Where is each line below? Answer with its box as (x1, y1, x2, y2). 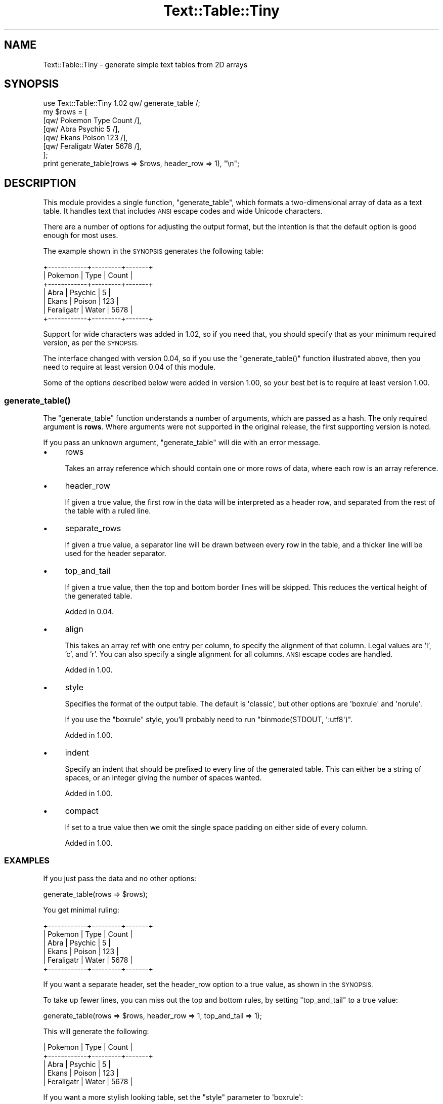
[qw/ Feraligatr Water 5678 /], (43, 142, 142, 151)
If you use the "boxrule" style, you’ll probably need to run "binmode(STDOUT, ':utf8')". (65, 715, 353, 724)
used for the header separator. (65, 549, 166, 558)
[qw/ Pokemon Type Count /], (43, 116, 142, 125)
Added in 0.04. (65, 607, 114, 616)
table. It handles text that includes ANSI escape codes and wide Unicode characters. (43, 207, 323, 216)
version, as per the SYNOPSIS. (43, 338, 139, 347)
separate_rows (65, 523, 121, 534)
